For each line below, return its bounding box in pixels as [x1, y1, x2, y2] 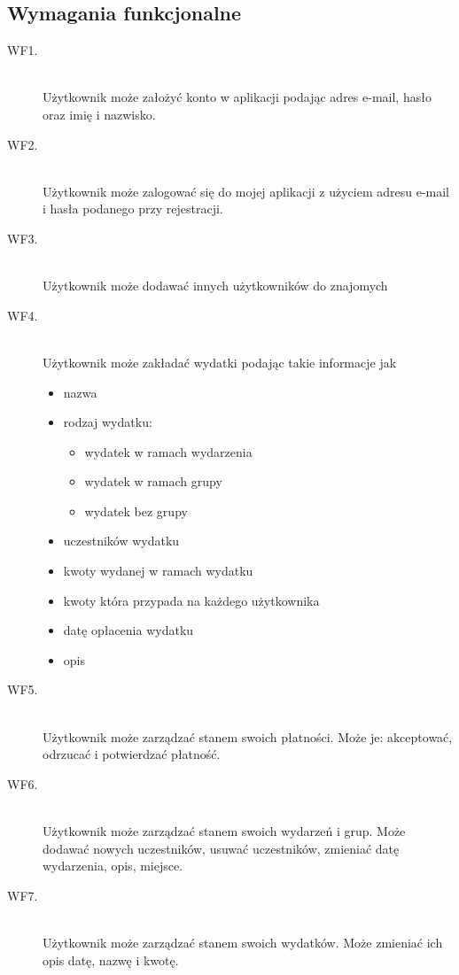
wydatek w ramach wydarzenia [84, 442, 253, 460]
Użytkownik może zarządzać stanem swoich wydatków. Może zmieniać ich [43, 932, 443, 951]
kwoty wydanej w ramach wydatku [63, 561, 253, 580]
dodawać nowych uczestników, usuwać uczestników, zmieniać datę [43, 839, 400, 857]
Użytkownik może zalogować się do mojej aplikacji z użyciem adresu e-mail [43, 182, 450, 200]
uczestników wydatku [63, 531, 180, 550]
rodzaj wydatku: [63, 413, 152, 431]
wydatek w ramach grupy [84, 472, 222, 491]
